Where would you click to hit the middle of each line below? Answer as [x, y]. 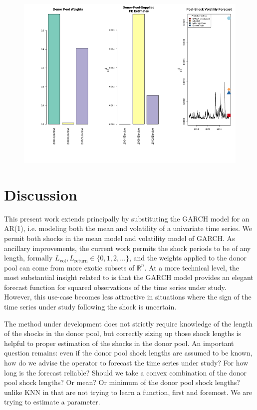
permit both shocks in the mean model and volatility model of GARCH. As [120, 238]
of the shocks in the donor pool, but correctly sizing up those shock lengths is [123, 333]
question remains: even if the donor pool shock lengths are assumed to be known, [128, 353]
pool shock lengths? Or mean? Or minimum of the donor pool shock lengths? [122, 382]
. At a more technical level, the [192, 267]
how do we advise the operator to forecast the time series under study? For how [126, 363]
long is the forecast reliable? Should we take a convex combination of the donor [125, 372]
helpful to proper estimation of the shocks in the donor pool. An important [119, 343]
